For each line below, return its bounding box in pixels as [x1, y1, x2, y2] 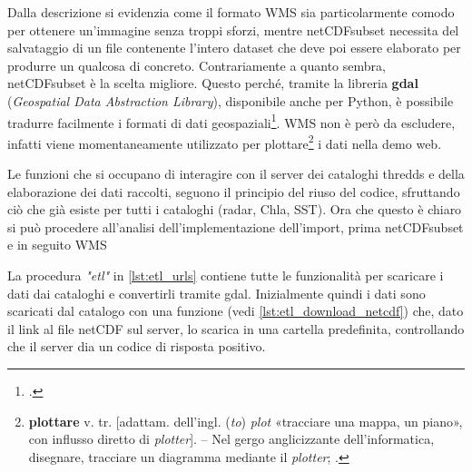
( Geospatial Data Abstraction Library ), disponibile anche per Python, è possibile [7, 91, 454, 110]
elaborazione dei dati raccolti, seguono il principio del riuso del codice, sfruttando [7, 182, 460, 201]
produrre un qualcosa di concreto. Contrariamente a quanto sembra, [7, 55, 386, 74]
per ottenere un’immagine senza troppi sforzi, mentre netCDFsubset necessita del [7, 20, 459, 39]
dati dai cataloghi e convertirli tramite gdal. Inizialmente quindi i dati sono [7, 283, 426, 302]
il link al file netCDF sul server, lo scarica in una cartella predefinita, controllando [7, 319, 465, 338]
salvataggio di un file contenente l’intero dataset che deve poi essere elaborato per [7, 38, 461, 57]
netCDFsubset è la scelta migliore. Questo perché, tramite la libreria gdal [7, 74, 418, 93]
